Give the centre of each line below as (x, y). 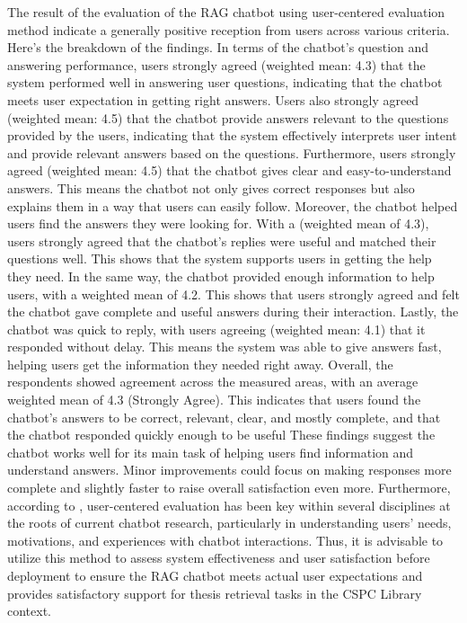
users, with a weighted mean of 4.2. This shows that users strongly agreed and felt (233, 294)
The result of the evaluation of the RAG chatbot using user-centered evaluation (226, 12)
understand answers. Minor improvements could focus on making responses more (229, 470)
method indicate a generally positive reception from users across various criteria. (229, 29)
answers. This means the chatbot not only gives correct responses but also (211, 187)
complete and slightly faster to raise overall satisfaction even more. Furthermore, (229, 488)
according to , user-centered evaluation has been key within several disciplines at (229, 505)
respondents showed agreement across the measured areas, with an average (213, 382)
